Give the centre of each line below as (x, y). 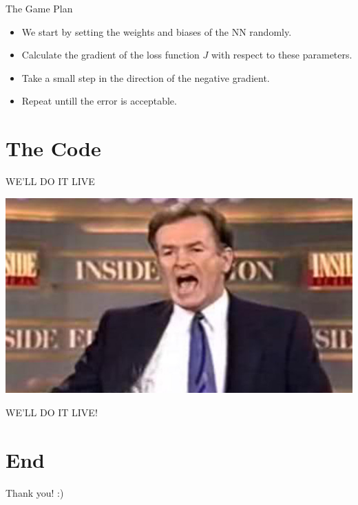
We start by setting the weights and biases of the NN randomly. (157, 31)
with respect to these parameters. (282, 55)
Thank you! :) (35, 492)
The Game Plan (39, 8)
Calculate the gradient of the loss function (110, 55)
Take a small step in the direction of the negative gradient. (146, 77)
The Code (53, 148)
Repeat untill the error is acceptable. (99, 101)
